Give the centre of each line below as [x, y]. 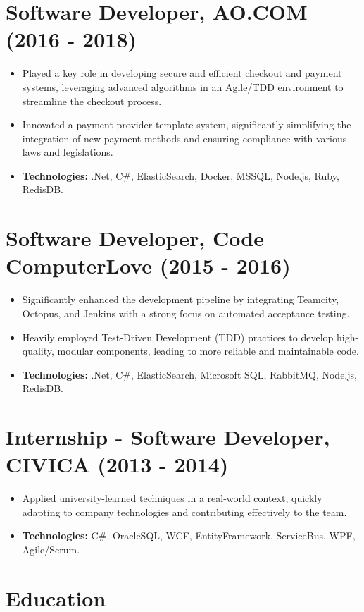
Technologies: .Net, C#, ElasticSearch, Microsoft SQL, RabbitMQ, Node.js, [189, 374]
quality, [38, 351]
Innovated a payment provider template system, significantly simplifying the [187, 124]
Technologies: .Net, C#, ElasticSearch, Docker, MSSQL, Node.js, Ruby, [181, 175]
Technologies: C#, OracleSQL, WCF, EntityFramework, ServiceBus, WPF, [189, 535]
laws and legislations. [68, 152]
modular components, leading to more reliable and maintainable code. [208, 351]
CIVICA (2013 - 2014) [117, 464]
